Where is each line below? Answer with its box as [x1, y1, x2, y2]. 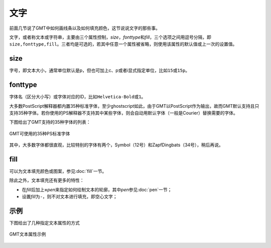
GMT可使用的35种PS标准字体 [9, 130, 70, 136]
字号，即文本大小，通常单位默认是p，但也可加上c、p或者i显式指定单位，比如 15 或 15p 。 [9, 68, 190, 74]
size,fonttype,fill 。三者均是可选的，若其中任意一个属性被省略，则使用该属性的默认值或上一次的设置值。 [9, 41, 237, 47]
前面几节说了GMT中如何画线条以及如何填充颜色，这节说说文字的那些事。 [9, 25, 161, 31]
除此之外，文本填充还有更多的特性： [9, 177, 84, 183]
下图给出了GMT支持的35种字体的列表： [9, 119, 91, 125]
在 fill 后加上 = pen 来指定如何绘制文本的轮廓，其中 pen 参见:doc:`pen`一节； [22, 186, 172, 192]
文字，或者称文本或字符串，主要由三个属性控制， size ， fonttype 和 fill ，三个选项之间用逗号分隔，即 [9, 34, 212, 40]
